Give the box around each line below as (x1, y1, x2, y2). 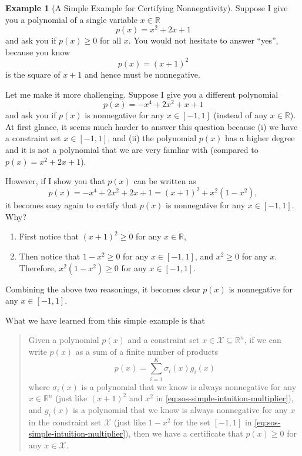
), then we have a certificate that (125, 427, 243, 440)
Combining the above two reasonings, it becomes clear (5, 282, 200, 295)
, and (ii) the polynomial (108, 132, 197, 144)
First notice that (19, 230, 79, 242)
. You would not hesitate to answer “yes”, (128, 34, 278, 46)
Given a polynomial (28, 334, 99, 346)
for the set (173, 415, 210, 428)
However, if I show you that (5, 175, 105, 187)
